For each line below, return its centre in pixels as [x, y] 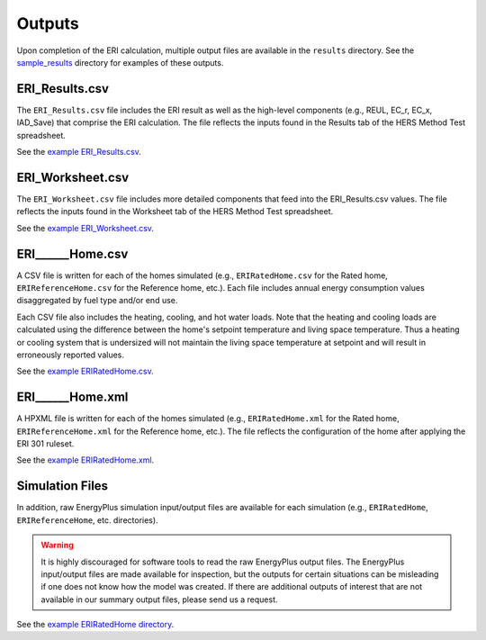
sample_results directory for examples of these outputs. [120, 62]
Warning [57, 545]
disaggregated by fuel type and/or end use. [97, 301]
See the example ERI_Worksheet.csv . [85, 228]
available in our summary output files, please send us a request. [159, 599]
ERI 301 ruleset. [45, 444]
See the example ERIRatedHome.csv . [85, 371]
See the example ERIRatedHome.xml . [85, 460]
